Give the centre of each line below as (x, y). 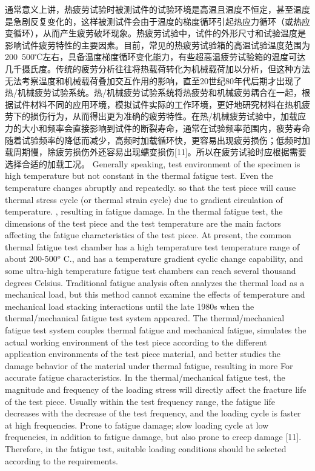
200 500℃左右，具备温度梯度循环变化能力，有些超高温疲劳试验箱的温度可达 (155, 57)
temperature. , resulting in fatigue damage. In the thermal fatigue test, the (144, 211)
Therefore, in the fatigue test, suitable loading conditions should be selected (146, 448)
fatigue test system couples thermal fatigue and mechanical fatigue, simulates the (156, 330)
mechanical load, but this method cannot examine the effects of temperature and (155, 294)
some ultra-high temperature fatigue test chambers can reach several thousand (151, 271)
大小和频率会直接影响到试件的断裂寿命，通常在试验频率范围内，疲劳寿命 (166, 128)
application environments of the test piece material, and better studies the (143, 354)
